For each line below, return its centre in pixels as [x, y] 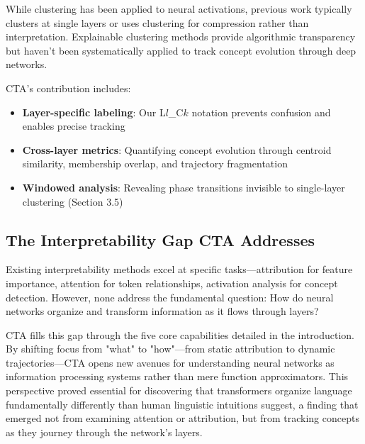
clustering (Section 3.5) [73, 201]
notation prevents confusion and [261, 112]
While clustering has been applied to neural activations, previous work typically [179, 9]
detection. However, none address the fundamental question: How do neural [170, 297]
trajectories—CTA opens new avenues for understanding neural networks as [170, 362]
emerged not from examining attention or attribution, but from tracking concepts [182, 418]
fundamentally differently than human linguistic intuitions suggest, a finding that [182, 404]
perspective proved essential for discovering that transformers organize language [179, 390]
